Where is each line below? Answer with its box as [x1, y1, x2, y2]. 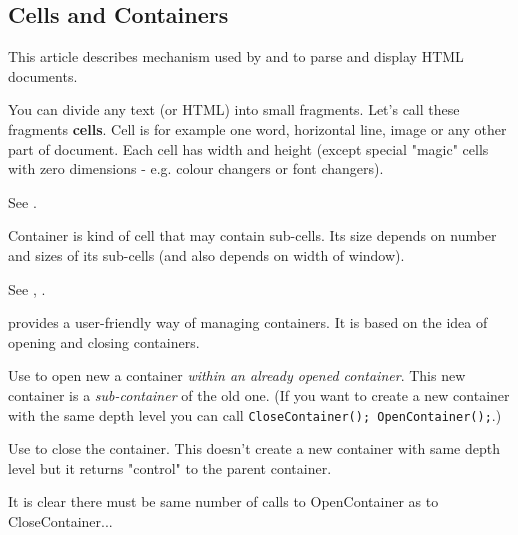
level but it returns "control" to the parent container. [8, 457, 332, 478]
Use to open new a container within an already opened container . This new [8, 365, 466, 386]
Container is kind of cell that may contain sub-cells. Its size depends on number [8, 225, 497, 246]
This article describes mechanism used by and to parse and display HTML [8, 46, 464, 67]
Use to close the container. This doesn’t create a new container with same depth [8, 438, 500, 459]
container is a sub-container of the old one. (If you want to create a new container [8, 384, 510, 405]
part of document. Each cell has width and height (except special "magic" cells [8, 138, 489, 159]
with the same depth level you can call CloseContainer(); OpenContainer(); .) [8, 404, 502, 425]
